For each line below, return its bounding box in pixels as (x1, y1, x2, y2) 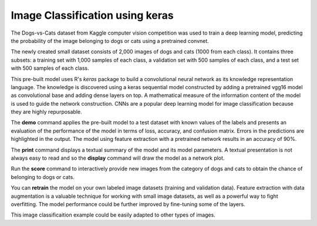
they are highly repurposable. (11, 109, 82, 116)
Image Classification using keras (11, 9, 174, 22)
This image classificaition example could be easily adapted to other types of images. (11, 211, 215, 218)
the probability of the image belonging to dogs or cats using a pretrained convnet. (11, 37, 210, 44)
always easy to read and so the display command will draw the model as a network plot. (11, 154, 225, 161)
